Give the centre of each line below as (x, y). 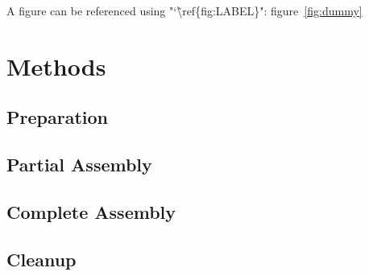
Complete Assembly (91, 211)
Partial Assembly (79, 165)
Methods (56, 66)
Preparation (57, 117)
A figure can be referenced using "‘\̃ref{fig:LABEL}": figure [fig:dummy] (184, 10)
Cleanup (41, 259)
